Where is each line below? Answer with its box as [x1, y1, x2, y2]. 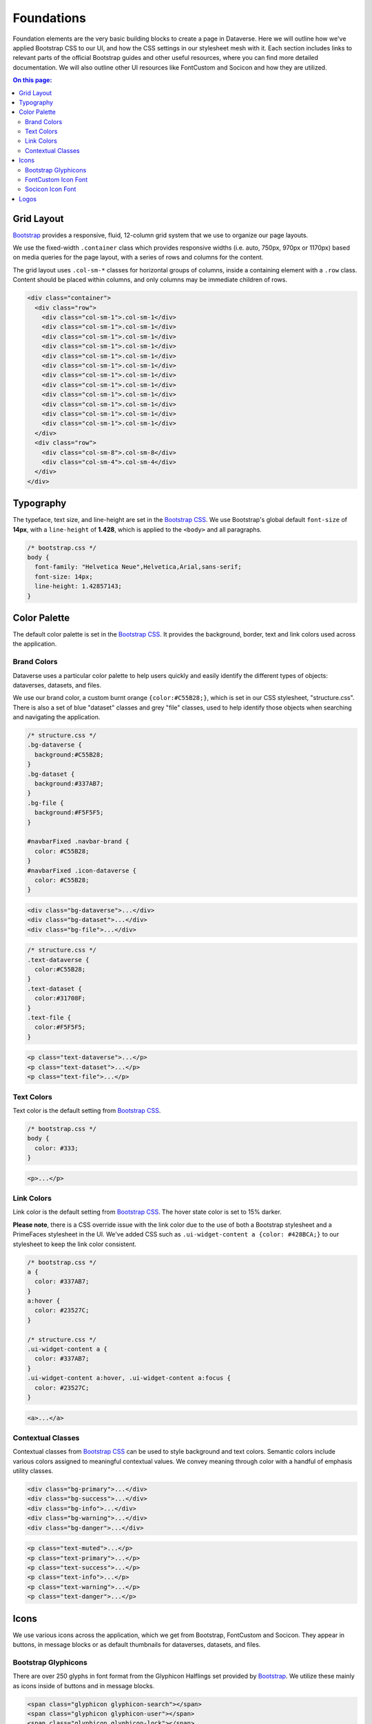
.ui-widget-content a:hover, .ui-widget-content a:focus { [27, 1374, 231, 1382]
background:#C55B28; [34, 750, 104, 759]
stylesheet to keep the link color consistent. [12, 1240, 137, 1248]
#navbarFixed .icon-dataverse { [27, 866, 137, 874]
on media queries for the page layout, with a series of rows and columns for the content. [12, 253, 264, 261]
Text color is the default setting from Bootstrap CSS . [12, 1106, 161, 1114]
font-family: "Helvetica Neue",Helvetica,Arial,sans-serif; [34, 563, 242, 571]
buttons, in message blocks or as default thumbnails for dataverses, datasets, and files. [12, 1641, 261, 1649]
